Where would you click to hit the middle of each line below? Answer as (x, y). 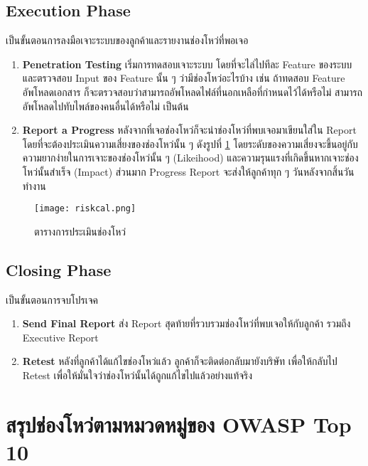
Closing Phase (59, 269)
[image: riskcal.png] (85, 209)
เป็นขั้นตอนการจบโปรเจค (52, 299)
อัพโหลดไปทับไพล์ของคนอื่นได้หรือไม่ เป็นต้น (105, 106)
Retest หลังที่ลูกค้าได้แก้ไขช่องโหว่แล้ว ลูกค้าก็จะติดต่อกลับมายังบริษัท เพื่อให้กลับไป (180, 361)
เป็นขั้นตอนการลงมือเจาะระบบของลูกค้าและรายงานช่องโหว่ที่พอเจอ (127, 40)
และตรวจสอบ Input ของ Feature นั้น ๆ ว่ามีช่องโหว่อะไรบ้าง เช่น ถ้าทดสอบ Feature (184, 78)
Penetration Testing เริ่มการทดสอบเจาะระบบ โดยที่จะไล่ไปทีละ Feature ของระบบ (187, 64)
